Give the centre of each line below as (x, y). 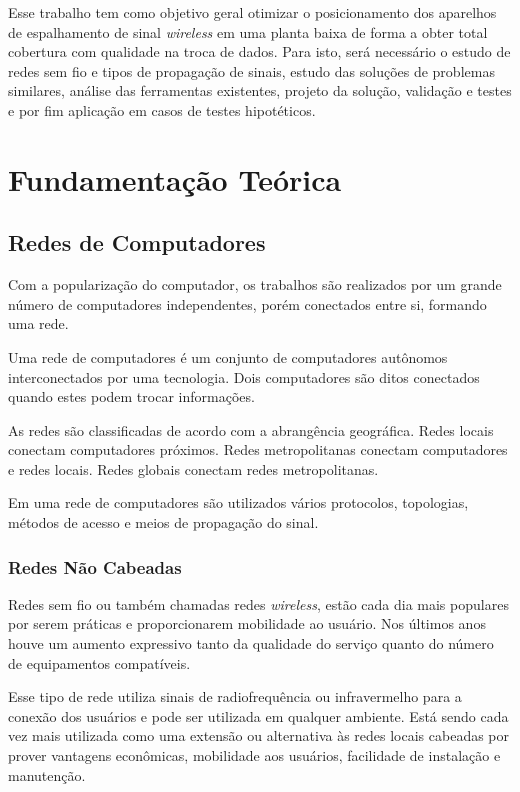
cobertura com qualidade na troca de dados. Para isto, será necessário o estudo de (259, 51)
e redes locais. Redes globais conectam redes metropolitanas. (193, 468)
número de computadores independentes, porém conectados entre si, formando (247, 303)
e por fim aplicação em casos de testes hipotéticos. (162, 109)
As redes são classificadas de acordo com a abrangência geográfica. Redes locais (251, 429)
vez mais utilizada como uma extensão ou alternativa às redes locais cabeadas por (259, 735)
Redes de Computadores (137, 242)
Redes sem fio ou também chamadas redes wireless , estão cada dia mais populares (258, 603)
